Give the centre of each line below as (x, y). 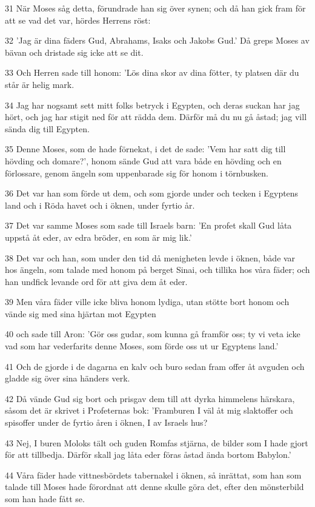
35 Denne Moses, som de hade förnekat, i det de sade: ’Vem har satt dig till (145, 149)
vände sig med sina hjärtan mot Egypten (81, 313)
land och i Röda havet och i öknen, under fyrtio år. (100, 205)
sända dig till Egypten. (47, 128)
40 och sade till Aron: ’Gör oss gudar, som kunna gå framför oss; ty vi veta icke (153, 334)
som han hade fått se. (45, 499)
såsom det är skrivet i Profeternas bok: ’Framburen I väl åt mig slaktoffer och (149, 410)
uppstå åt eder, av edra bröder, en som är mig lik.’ (98, 237)
